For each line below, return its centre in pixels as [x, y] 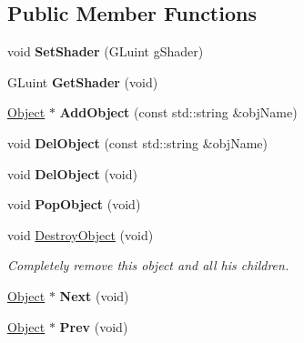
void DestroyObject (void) [81, 234]
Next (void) [94, 295]
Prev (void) [94, 326]
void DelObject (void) [72, 173]
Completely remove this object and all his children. [148, 265]
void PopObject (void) [74, 204]
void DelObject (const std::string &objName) [137, 142]
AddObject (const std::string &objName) [178, 112]
